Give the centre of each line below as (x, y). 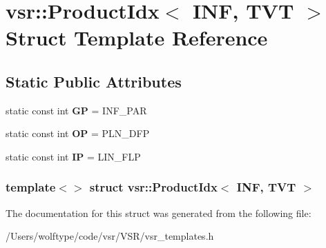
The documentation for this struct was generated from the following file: (159, 213)
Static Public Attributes (94, 81)
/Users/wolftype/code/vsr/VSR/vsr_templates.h (110, 236)
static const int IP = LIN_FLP (73, 156)
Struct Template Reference (137, 38)
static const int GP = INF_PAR (76, 110)
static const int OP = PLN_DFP (78, 133)
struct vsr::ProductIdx (153, 187)
